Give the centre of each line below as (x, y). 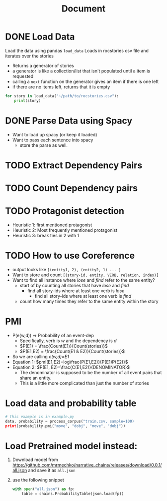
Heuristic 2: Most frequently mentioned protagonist (65, 230)
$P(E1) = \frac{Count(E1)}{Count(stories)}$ (64, 346)
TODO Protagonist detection (65, 211)
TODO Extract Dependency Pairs (74, 165)
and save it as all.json (52, 471)
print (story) (28, 100)
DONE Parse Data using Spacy (69, 121)
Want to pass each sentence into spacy (53, 140)
